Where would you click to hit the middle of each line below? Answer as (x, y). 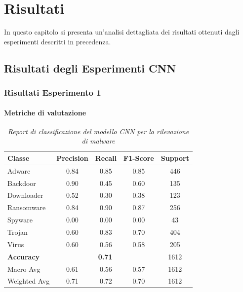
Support (175, 158)
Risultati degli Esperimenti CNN (90, 68)
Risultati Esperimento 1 (53, 92)
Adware (19, 170)
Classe (19, 158)
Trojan (18, 232)
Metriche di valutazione (45, 112)
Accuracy (24, 256)
